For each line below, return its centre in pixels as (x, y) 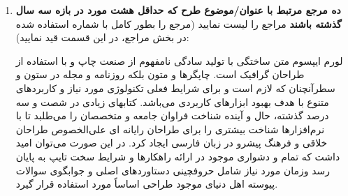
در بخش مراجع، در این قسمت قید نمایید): (102, 37)
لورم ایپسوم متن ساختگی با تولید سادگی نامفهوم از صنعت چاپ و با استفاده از (179, 60)
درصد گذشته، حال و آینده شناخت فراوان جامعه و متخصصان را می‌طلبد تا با (172, 115)
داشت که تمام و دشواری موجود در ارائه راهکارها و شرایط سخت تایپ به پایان (178, 156)
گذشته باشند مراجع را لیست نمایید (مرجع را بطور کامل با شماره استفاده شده (179, 23)
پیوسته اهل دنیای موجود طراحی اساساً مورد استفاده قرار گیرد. (147, 184)
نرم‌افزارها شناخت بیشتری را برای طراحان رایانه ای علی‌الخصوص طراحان (170, 129)
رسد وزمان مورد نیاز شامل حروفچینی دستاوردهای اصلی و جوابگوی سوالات (173, 170)
